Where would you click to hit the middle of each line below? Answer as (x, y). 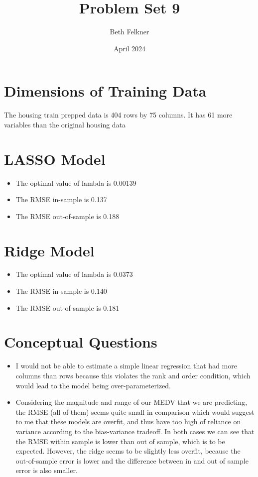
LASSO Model (55, 159)
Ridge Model (49, 250)
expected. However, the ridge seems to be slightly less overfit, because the (128, 451)
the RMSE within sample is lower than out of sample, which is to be (120, 441)
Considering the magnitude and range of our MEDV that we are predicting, (131, 402)
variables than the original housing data (65, 124)
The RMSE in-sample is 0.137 (61, 199)
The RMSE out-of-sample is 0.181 (67, 307)
